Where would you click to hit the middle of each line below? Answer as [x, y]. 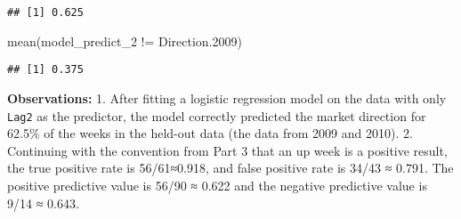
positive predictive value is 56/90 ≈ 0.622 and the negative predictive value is [217, 185]
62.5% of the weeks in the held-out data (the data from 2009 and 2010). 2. [210, 133]
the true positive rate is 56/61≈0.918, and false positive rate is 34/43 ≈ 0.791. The [230, 168]
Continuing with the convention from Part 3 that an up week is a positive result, [227, 150]
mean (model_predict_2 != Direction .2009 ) [125, 41]
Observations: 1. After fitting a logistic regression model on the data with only [227, 97]
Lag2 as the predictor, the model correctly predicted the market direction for [217, 115]
